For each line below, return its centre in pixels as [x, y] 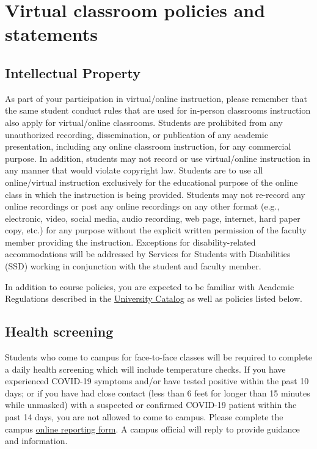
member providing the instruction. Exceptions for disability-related [130, 242]
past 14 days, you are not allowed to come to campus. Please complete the [144, 417]
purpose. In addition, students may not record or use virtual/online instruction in [158, 158]
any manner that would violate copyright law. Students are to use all [134, 170]
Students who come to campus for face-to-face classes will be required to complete [158, 357]
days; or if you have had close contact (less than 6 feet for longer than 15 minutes [158, 392]
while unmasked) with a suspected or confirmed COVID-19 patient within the [151, 405]
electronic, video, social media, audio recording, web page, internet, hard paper [153, 218]
